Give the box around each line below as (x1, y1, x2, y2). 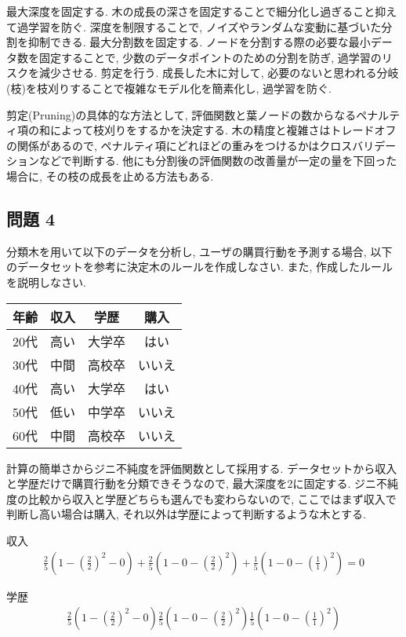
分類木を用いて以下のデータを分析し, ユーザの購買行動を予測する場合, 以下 (6, 243, 393, 259)
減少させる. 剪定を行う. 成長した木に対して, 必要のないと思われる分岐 (38, 64, 399, 81)
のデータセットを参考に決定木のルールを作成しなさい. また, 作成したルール (6, 258, 393, 275)
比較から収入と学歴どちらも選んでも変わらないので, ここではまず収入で (27, 490, 397, 507)
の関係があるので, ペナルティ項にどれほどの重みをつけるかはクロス (6, 137, 353, 153)
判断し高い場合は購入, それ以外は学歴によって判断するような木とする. (6, 506, 366, 522)
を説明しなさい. (6, 273, 86, 290)
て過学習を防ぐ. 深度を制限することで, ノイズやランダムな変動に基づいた (6, 18, 382, 35)
